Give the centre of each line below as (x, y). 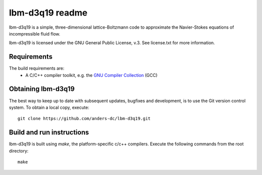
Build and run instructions (49, 132)
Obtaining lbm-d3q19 (42, 89)
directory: (19, 151)
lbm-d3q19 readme (48, 13)
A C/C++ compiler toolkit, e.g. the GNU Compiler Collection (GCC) (91, 75)
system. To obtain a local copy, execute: (49, 107)
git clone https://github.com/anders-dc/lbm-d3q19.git (84, 119)
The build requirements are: (37, 69)
